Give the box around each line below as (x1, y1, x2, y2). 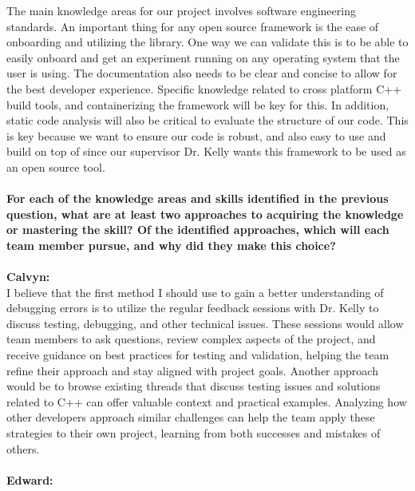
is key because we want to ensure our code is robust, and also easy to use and (6, 127, 386, 144)
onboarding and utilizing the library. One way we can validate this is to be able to (6, 34, 409, 50)
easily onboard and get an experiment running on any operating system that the (6, 49, 400, 65)
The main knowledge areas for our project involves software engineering (6, 2, 356, 18)
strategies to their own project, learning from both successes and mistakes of (6, 425, 381, 442)
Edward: (6, 471, 53, 488)
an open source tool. (6, 158, 105, 175)
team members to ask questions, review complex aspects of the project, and (6, 331, 376, 347)
